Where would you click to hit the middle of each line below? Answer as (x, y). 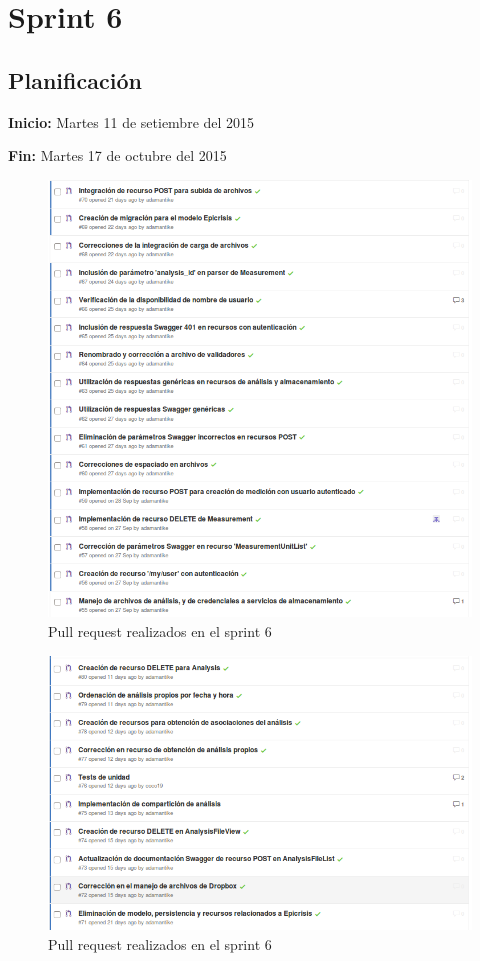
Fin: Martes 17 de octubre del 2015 (117, 155)
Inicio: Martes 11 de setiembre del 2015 (131, 121)
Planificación (75, 79)
